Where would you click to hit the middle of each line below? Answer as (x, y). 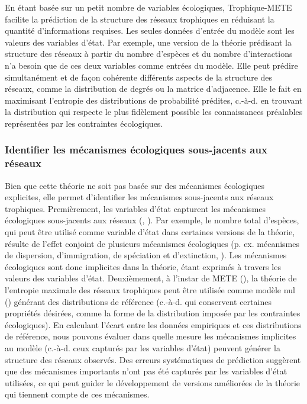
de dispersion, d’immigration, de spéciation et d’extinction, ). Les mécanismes (146, 255)
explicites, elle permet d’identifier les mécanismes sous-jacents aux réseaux (139, 197)
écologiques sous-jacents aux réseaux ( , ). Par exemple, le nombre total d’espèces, (152, 220)
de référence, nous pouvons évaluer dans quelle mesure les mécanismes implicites (151, 336)
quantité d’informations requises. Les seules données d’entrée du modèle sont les (150, 31)
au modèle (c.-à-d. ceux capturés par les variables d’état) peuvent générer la (143, 347)
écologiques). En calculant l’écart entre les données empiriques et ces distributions (153, 324)
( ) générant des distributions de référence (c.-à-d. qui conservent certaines (138, 301)
